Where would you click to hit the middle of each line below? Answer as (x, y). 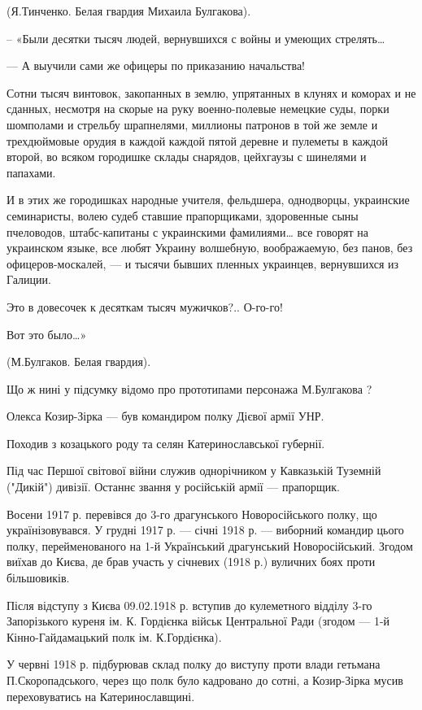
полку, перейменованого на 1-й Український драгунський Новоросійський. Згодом (210, 545)
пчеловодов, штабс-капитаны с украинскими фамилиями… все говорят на (188, 231)
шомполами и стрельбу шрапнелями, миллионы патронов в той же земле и (192, 124)
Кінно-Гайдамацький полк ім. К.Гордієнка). (114, 636)
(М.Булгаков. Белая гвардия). (79, 362)
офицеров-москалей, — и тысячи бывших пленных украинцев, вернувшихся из (203, 263)
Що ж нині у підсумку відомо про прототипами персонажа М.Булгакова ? (189, 388)
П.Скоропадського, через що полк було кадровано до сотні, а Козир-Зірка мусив (205, 680)
